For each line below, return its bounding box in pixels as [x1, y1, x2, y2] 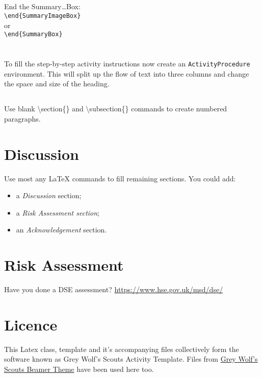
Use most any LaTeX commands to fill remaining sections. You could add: [4, 173, 236, 183]
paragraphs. [4, 113, 41, 124]
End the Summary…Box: [4, 1, 81, 12]
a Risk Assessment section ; [16, 207, 100, 218]
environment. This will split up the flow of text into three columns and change [4, 68, 249, 79]
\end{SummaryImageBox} [4, 12, 81, 19]
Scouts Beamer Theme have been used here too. [4, 364, 154, 374]
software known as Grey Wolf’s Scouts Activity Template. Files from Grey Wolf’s [4, 354, 258, 364]
